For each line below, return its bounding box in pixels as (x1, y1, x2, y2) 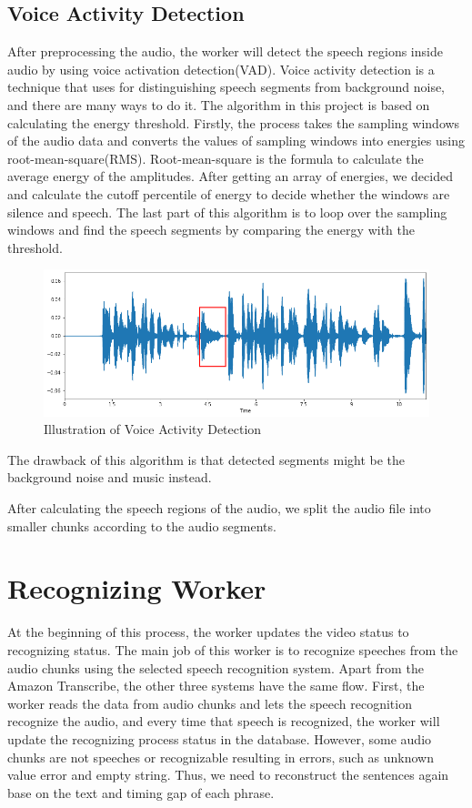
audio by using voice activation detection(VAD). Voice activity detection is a (7, 59, 435, 78)
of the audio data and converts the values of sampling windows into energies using (7, 131, 465, 150)
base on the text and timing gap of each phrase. (7, 783, 275, 802)
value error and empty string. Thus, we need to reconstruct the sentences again (7, 765, 449, 784)
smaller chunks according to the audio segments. (7, 516, 276, 535)
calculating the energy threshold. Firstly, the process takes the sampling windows (7, 113, 460, 132)
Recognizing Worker (7, 570, 266, 607)
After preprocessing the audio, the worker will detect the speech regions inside (7, 42, 443, 61)
